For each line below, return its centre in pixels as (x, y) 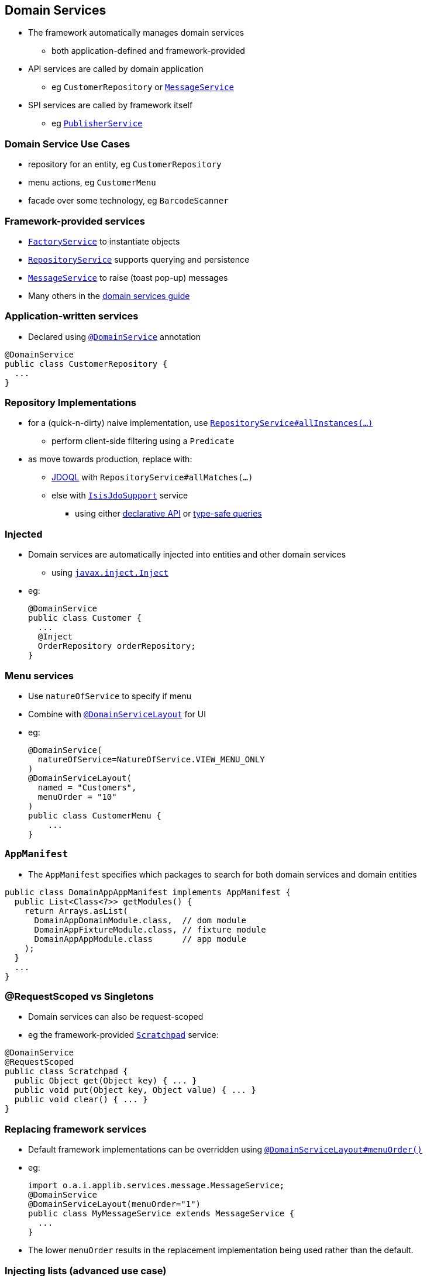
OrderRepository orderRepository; (117, 646)
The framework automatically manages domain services (136, 33)
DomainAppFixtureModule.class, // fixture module (150, 929)
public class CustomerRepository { (86, 364)
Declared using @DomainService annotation (114, 336)
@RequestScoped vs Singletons (79, 997)
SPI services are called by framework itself (111, 105)
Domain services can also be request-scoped (116, 1017)
